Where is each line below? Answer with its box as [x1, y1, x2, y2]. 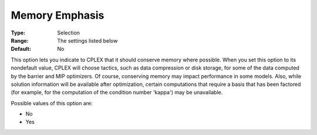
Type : [11, 29, 26, 36]
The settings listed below [57, 37, 118, 44]
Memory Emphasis [11, 9, 104, 22]
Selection [57, 29, 80, 36]
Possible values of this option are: [11, 99, 93, 106]
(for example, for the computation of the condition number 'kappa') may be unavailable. [11, 89, 223, 96]
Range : [11, 37, 29, 44]
